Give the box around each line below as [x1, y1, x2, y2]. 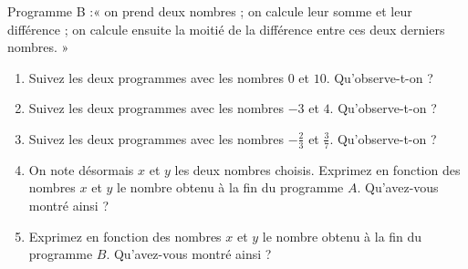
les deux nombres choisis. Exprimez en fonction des [174, 160, 461, 179]
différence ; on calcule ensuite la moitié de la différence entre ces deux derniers [7, 19, 445, 38]
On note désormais [28, 160, 134, 179]
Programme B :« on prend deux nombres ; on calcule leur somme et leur [7, 2, 412, 20]
